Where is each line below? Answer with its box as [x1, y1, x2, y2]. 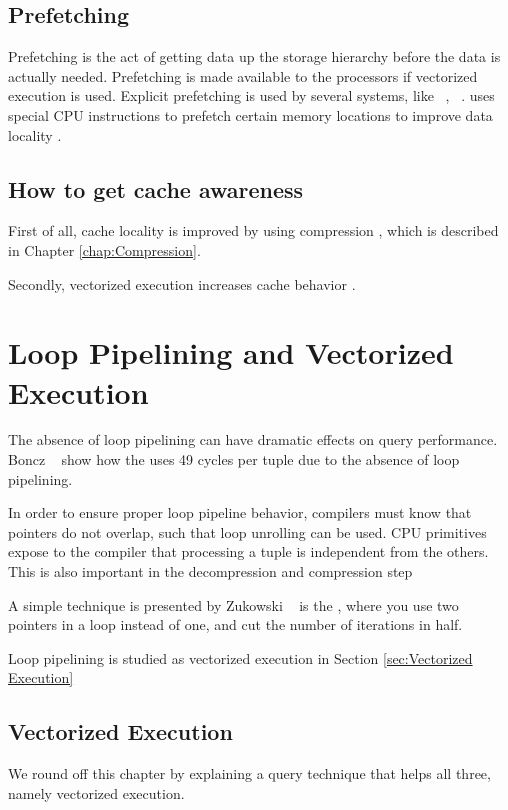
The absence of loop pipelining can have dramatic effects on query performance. [8, 429, 498, 450]
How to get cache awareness [8, 173, 304, 204]
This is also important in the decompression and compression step [8, 561, 413, 582]
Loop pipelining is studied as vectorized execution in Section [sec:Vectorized [8, 647, 473, 668]
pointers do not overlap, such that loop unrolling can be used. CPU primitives [8, 521, 487, 542]
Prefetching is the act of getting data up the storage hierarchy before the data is [8, 46, 501, 67]
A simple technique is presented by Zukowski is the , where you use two [8, 594, 459, 615]
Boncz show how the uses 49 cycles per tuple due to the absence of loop [8, 449, 460, 470]
